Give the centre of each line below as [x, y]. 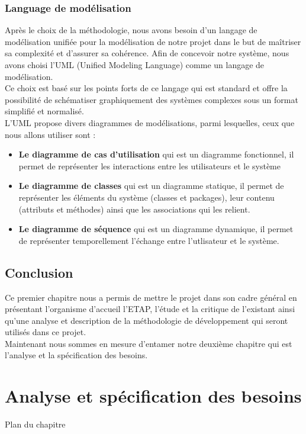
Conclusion [39, 272]
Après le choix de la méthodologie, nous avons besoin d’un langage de [131, 30]
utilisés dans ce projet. [46, 332]
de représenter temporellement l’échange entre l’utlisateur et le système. [149, 240]
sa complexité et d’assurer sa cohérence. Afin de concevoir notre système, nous [147, 53]
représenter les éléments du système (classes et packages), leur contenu [146, 197]
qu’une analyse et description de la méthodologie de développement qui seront [146, 320]
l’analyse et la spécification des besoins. [76, 355]
